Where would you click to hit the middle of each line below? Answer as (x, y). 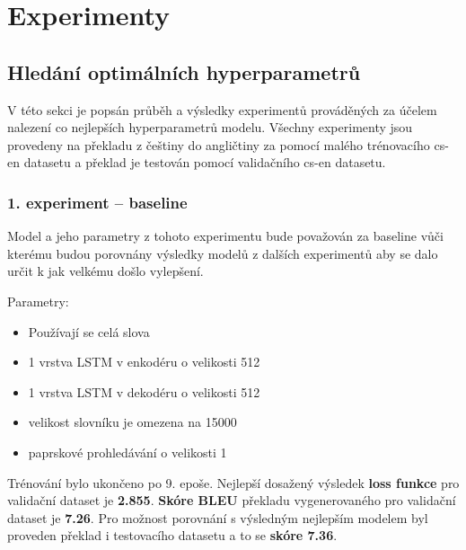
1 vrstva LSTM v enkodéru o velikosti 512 (144, 362)
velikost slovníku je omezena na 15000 (132, 422)
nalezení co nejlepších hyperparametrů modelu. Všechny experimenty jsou (210, 127)
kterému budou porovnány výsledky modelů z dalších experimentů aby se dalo (223, 253)
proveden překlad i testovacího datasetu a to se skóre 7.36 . (172, 535)
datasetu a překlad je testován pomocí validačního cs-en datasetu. (205, 162)
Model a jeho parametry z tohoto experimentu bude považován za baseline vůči (225, 236)
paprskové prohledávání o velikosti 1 (127, 452)
